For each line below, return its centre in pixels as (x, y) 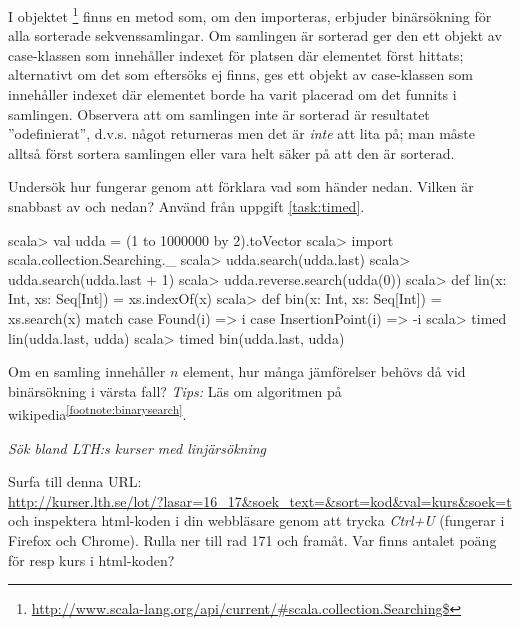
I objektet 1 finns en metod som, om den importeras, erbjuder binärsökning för (250, 14)
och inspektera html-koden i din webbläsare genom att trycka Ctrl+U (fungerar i (256, 520)
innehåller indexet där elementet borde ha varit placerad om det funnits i (232, 94)
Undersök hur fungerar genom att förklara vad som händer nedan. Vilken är (241, 186)
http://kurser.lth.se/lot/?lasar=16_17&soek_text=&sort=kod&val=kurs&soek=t (260, 500)
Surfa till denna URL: (75, 481)
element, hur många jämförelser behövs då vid (324, 371)
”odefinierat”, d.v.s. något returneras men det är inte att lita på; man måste (242, 133)
